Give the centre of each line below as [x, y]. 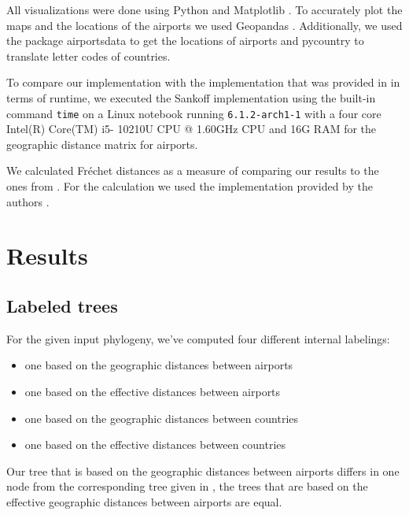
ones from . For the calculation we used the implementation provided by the [190, 186]
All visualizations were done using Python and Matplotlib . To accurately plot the [204, 9]
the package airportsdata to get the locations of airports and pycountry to [185, 41]
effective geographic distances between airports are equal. [144, 501]
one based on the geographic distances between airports [159, 365]
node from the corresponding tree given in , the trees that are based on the [187, 486]
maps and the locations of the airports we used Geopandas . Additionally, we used [204, 25]
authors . [28, 201]
